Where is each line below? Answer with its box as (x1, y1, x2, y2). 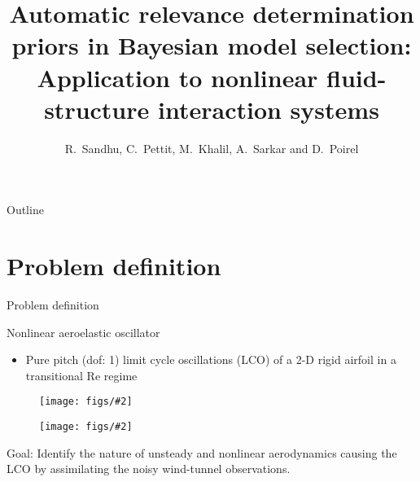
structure (44, 92, 150, 125)
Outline (7, 201, 44, 218)
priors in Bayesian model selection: (11, 28, 412, 62)
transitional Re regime (25, 366, 138, 383)
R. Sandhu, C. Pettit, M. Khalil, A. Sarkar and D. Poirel (64, 139, 359, 156)
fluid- (326, 60, 387, 94)
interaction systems (158, 92, 379, 125)
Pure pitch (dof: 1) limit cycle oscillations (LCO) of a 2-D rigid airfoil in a (25, 351, 396, 368)
